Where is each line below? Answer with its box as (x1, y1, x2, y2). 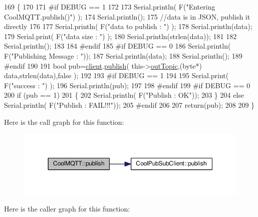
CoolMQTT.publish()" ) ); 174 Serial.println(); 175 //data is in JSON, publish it (4, 11, 250, 22)
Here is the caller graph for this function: (4, 203, 130, 213)
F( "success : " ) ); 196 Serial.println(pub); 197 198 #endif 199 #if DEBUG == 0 (4, 80, 250, 90)
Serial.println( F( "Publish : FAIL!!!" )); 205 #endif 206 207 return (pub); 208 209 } (4, 99, 255, 110)
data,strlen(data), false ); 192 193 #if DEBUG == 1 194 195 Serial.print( (4, 70, 229, 81)
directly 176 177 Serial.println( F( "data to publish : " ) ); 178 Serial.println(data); (4, 21, 252, 32)
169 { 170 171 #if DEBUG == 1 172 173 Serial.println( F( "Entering (4, 2, 215, 12)
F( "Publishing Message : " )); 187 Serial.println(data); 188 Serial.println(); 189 (4, 50, 242, 61)
